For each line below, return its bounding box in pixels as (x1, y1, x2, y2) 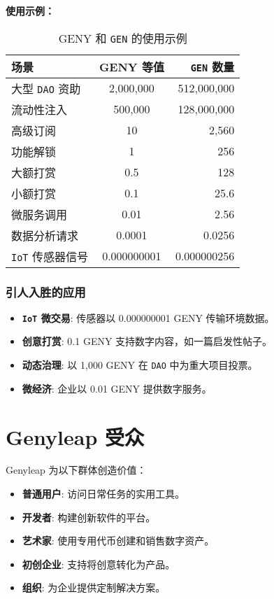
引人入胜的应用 (6, 283, 86, 300)
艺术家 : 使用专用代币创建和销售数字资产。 (22, 533, 215, 548)
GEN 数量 (190, 58, 235, 75)
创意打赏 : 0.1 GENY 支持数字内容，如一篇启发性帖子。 (22, 334, 273, 348)
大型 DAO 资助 (11, 80, 81, 97)
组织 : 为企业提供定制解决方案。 (22, 580, 166, 595)
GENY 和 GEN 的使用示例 (58, 29, 187, 46)
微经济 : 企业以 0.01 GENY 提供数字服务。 (22, 381, 212, 395)
